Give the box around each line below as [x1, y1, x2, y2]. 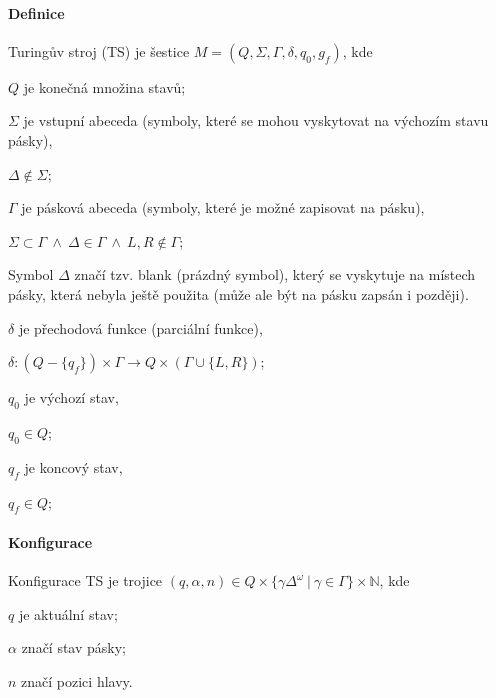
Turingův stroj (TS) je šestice [8, 40, 190, 61]
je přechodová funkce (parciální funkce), [18, 317, 263, 338]
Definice [8, 2, 65, 23]
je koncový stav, [24, 456, 123, 477]
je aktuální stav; [18, 603, 118, 624]
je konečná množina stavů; [23, 76, 186, 97]
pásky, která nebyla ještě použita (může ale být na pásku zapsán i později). [8, 283, 469, 304]
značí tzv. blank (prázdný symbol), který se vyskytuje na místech [74, 264, 476, 285]
